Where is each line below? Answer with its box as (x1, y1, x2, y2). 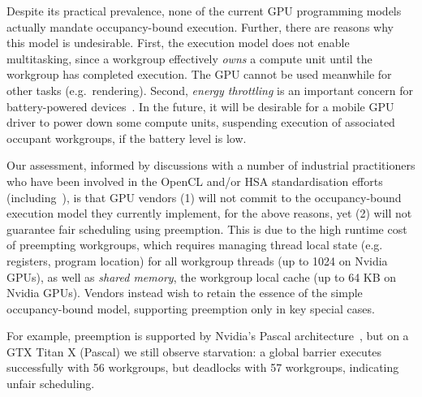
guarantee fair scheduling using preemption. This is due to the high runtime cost (6, 220, 407, 237)
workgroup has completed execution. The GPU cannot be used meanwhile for (6, 66, 392, 83)
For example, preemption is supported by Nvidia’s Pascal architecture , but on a (6, 327, 409, 344)
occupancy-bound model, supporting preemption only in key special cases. (6, 300, 375, 317)
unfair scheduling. (6, 375, 95, 392)
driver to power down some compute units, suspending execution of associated (6, 114, 395, 131)
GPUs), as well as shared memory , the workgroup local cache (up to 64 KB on (6, 268, 397, 285)
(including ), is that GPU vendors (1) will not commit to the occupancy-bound (6, 188, 402, 205)
